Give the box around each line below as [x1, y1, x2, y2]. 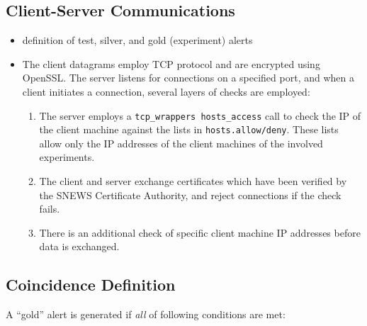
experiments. [39, 150, 95, 164]
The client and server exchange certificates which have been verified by [39, 174, 347, 189]
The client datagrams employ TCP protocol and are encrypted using [22, 56, 320, 71]
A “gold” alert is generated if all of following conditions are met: [6, 307, 286, 322]
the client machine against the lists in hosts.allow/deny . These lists [39, 122, 339, 137]
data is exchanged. [39, 239, 120, 254]
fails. [39, 201, 60, 216]
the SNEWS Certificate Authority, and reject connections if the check [39, 187, 341, 202]
